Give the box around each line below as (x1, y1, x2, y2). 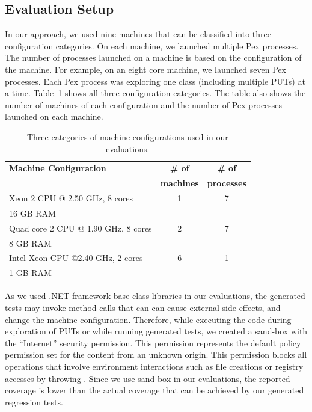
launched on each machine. (5, 110, 103, 123)
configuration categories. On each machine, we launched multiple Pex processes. (5, 39, 299, 52)
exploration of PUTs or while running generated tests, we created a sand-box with (5, 325, 308, 337)
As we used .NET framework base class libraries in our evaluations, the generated (5, 289, 305, 302)
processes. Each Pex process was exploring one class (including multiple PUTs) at (5, 75, 305, 87)
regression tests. (5, 395, 63, 408)
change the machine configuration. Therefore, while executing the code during (5, 313, 292, 325)
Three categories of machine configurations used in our (26, 130, 228, 143)
